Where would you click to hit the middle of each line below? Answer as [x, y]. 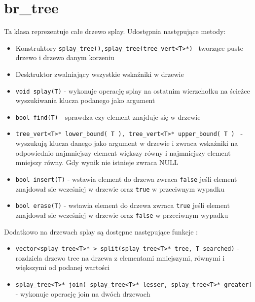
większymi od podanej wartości [63, 267]
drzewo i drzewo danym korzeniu [65, 57]
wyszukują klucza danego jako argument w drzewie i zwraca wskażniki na [127, 143]
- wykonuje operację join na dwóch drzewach [83, 293]
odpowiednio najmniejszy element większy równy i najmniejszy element [123, 152]
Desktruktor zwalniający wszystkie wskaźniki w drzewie [100, 74]
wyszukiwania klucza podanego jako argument [85, 100]
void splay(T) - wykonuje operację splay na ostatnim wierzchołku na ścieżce [133, 90]
